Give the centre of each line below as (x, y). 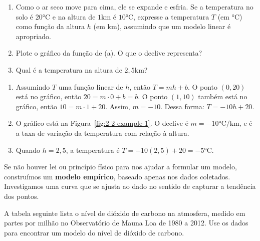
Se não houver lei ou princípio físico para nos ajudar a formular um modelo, (120, 167)
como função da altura (50, 26)
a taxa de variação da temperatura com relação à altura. (102, 133)
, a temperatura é (93, 150)
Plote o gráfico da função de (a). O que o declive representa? (109, 53)
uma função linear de (91, 86)
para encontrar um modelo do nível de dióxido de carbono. (94, 232)
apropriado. (33, 36)
